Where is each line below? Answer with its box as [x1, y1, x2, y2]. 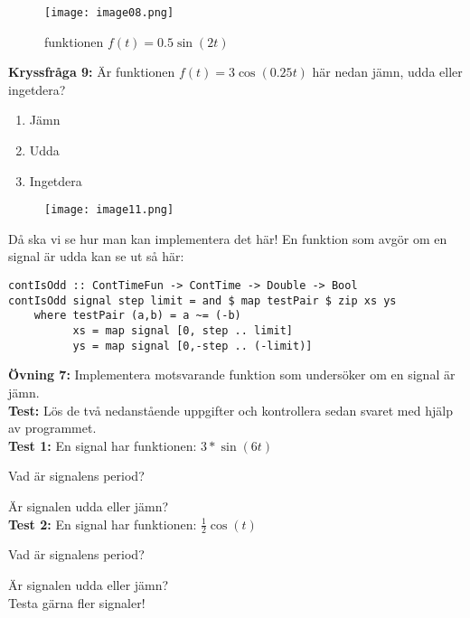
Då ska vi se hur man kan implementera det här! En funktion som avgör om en [8, 229, 447, 248]
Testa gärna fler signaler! [8, 593, 146, 612]
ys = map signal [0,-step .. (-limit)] [72, 339, 313, 352]
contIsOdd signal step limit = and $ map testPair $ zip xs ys [8, 294, 397, 307]
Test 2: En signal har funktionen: [8, 514, 197, 533]
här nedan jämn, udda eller [312, 62, 463, 81]
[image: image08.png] [44, 6, 174, 19]
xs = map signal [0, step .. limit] [72, 324, 293, 338]
